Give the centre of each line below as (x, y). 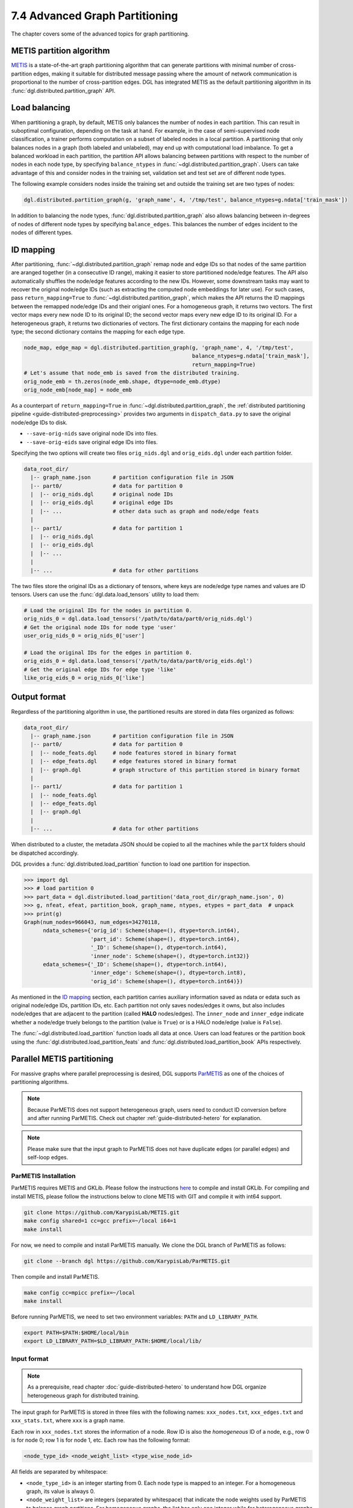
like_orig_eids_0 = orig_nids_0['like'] (84, 678)
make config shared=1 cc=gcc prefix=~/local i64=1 (100, 1221)
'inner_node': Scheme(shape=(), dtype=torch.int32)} (170, 956)
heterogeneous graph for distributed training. (83, 1395)
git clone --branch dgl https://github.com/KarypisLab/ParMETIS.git (127, 1261)
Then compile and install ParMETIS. (55, 1276)
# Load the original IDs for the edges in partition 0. (108, 652)
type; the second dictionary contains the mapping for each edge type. (98, 332)
